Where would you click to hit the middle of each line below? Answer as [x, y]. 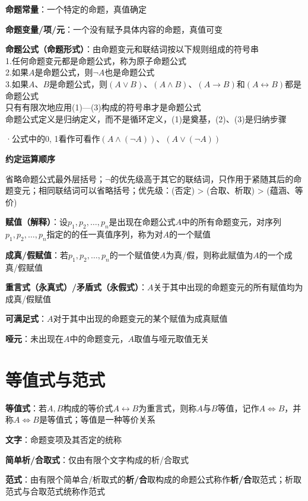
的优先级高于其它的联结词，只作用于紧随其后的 [202, 178]
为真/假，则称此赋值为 [209, 254]
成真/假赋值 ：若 [37, 254]
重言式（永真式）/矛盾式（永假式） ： [77, 287]
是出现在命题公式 [142, 222]
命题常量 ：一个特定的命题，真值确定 [76, 9]
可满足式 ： [26, 318]
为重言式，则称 [168, 408]
